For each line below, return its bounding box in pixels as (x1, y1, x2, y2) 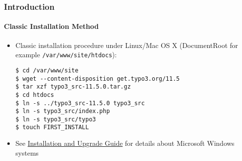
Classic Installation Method (4, 21, 99, 31)
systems (15, 147, 39, 158)
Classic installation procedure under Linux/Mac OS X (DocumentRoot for (15, 40, 238, 50)
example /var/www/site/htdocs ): (15, 49, 117, 60)
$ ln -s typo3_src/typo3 (15, 115, 96, 123)
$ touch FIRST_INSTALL (15, 124, 89, 131)
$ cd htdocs (15, 91, 54, 98)
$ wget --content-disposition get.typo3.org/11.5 (15, 75, 180, 82)
